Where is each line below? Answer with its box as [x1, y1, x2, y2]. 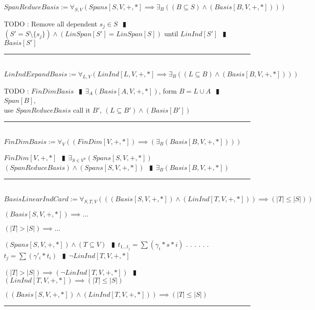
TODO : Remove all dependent [4, 18, 97, 28]
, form [158, 85, 177, 95]
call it [73, 104, 90, 115]
